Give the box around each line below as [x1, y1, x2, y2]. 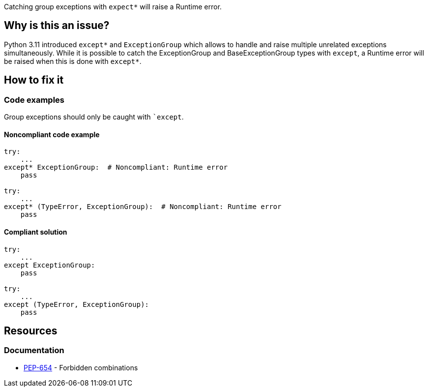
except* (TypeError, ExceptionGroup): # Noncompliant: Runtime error [4, 203, 282, 211]
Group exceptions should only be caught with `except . [4, 113, 184, 121]
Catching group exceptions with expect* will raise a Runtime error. [4, 2, 222, 11]
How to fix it [4, 74, 64, 87]
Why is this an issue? [4, 19, 110, 32]
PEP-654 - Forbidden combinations [24, 363, 138, 372]
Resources [4, 324, 57, 337]
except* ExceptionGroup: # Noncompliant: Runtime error [4, 163, 228, 172]
